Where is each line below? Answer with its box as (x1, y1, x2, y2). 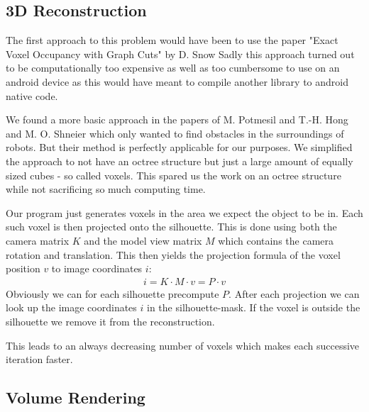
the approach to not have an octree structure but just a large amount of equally (6, 153, 353, 168)
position (6, 261, 40, 276)
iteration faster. (6, 352, 73, 367)
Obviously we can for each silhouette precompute (6, 286, 219, 301)
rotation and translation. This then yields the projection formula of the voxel (6, 247, 341, 262)
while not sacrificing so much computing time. (6, 182, 206, 196)
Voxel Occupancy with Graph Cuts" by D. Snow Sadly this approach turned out (6, 46, 355, 61)
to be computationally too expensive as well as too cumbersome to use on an (6, 60, 340, 75)
